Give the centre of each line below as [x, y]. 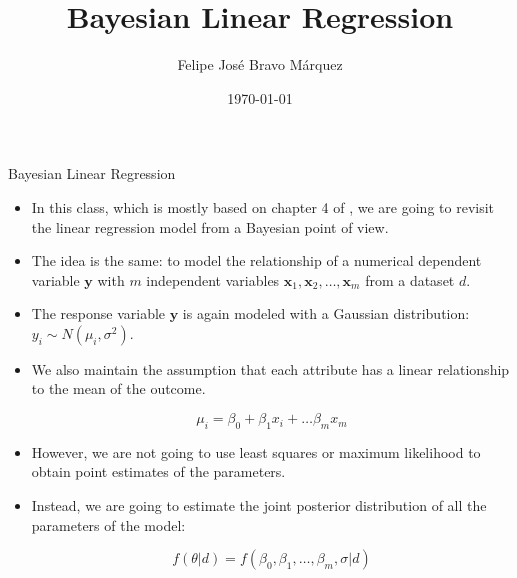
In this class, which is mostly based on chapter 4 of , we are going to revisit [263, 206]
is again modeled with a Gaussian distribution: [326, 313]
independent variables [213, 279]
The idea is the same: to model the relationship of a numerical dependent [256, 260]
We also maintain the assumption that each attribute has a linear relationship [270, 368]
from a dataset [410, 279]
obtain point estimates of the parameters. [158, 471]
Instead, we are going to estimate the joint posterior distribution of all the [259, 505]
